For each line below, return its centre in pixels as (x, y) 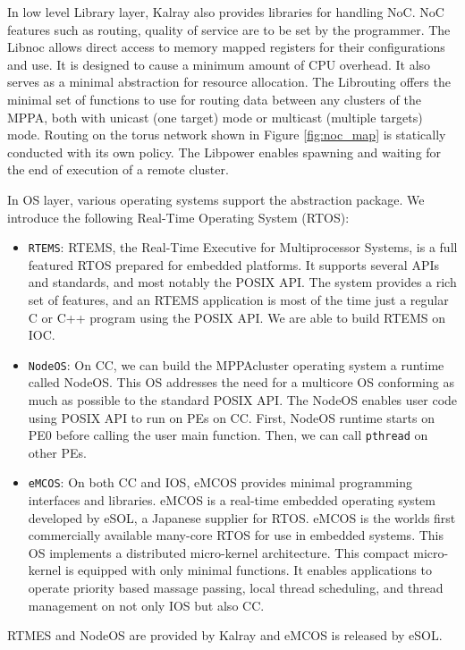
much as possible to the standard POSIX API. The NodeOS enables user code (243, 400)
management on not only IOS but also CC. (146, 605)
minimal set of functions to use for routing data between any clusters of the (214, 99)
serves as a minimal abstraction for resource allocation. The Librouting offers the (229, 82)
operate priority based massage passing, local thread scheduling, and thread (236, 588)
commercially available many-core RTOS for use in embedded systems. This (236, 535)
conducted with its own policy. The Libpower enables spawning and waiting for (224, 152)
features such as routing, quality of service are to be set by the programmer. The (229, 29)
